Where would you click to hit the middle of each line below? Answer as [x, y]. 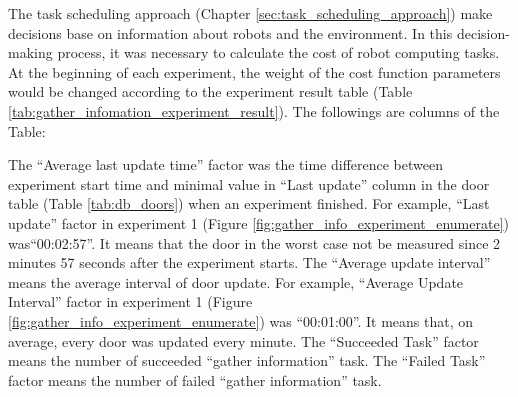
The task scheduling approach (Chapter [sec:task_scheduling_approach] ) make [250, 13]
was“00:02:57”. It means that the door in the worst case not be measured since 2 [254, 242]
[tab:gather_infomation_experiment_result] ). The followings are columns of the [254, 110]
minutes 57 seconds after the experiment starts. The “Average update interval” [249, 262]
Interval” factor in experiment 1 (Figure [130, 301]
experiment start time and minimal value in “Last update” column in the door [249, 183]
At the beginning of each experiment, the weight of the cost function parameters [254, 71]
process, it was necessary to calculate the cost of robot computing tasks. [278, 52]
